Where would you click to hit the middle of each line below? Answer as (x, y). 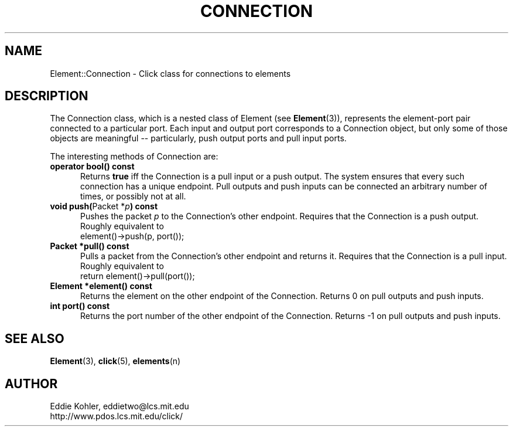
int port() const (80, 306)
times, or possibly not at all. (133, 196)
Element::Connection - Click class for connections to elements (170, 73)
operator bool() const (92, 167)
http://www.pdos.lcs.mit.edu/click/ (117, 416)
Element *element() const (101, 286)
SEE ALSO (35, 338)
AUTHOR (31, 384)
